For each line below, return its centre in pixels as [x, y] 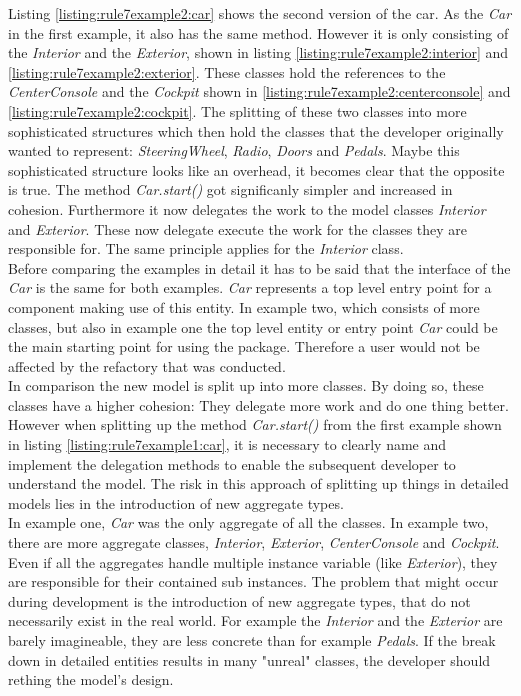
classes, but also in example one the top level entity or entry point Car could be [253, 326]
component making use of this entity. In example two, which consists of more [244, 306]
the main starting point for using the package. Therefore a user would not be [244, 346]
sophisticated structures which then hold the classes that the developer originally [256, 130]
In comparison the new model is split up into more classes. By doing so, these [246, 385]
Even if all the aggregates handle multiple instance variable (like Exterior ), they [253, 561]
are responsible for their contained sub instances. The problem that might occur [253, 581]
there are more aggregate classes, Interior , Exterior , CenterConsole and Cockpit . [254, 542]
